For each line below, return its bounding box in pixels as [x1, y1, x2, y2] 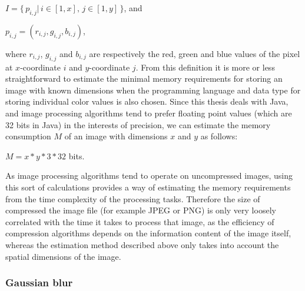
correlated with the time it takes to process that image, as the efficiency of [5, 215, 274, 228]
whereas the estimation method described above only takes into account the [5, 238, 279, 250]
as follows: [200, 130, 238, 142]
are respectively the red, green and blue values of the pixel [89, 47, 300, 59]
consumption [5, 130, 51, 142]
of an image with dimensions [64, 130, 168, 142]
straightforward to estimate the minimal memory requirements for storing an [5, 72, 283, 85]
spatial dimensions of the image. [5, 250, 121, 262]
